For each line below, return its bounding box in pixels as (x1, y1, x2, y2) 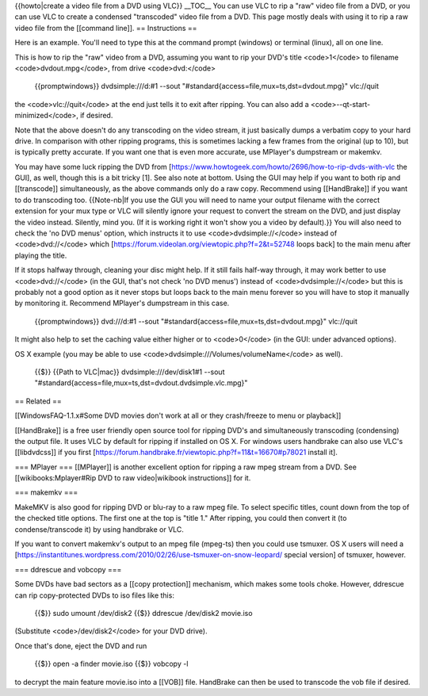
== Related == (14, 396, 63, 406)
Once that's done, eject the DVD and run (14, 641, 147, 650)
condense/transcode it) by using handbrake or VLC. (14, 524, 184, 534)
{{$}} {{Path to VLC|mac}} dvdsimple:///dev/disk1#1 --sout (34, 367, 225, 377)
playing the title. (14, 250, 67, 260)
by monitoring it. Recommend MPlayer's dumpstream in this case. (14, 298, 230, 308)
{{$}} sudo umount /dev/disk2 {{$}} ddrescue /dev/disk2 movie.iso (34, 608, 253, 618)
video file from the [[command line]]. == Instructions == (14, 23, 197, 33)
